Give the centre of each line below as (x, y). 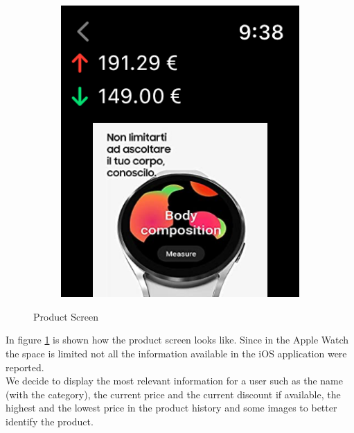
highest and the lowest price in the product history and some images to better (171, 408)
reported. (25, 367)
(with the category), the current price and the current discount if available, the (173, 394)
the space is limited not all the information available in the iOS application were (176, 353)
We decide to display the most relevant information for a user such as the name (175, 381)
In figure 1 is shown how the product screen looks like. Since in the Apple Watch (177, 340)
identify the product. (50, 421)
